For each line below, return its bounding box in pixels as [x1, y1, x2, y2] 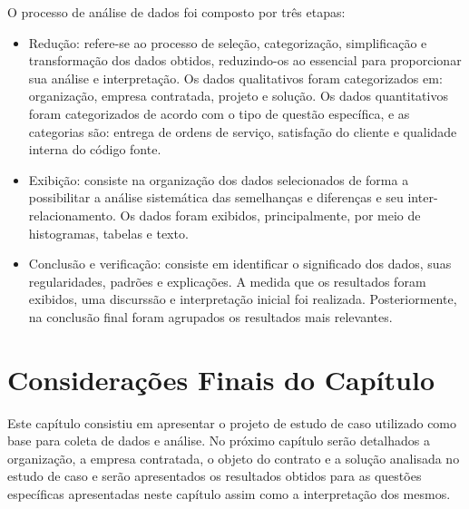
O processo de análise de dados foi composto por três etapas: [7, 3, 346, 21]
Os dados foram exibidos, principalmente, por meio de [120, 205, 421, 224]
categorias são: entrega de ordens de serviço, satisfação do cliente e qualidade [28, 122, 457, 141]
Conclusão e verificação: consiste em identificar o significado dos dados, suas [28, 254, 452, 273]
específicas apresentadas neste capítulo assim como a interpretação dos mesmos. [7, 485, 451, 503]
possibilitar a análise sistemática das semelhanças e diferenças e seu [28, 188, 404, 207]
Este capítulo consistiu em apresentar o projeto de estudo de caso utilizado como [7, 413, 457, 432]
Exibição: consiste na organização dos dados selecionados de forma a [28, 170, 409, 189]
